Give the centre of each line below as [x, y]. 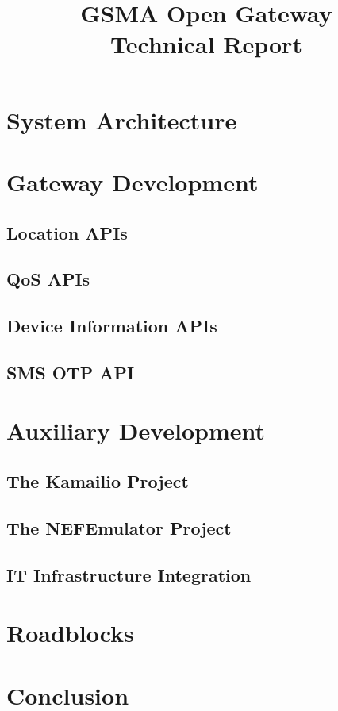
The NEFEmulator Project [119, 527]
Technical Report [206, 44]
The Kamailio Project [98, 481]
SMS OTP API [71, 372]
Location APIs [67, 232]
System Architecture [122, 119]
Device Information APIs [112, 326]
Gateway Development [133, 181]
